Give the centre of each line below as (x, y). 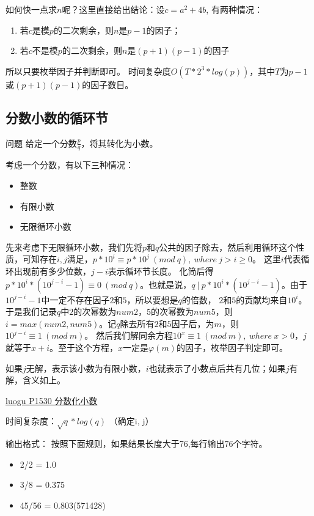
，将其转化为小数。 (119, 143)
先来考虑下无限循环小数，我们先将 (74, 247)
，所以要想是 (152, 299)
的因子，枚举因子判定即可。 (232, 347)
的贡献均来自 (262, 299)
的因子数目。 (108, 84)
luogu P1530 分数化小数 (52, 400)
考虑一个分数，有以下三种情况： (70, 165)
